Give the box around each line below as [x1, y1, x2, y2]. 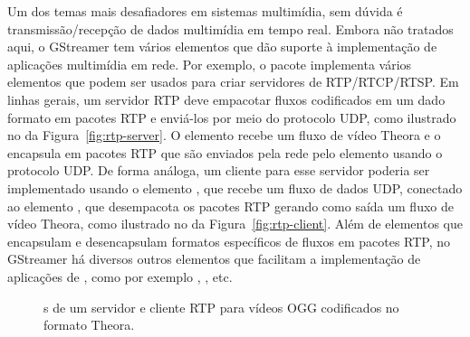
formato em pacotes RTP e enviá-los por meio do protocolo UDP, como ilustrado [7, 108, 456, 126]
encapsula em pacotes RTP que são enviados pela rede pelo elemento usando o [7, 143, 443, 162]
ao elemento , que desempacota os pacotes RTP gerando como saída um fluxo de [7, 196, 454, 215]
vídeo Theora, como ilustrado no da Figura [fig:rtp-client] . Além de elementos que [7, 214, 463, 233]
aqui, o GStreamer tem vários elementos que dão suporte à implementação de [7, 37, 437, 56]
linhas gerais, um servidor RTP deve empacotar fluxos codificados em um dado [7, 89, 446, 108]
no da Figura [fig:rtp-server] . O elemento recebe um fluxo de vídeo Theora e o [7, 126, 441, 145]
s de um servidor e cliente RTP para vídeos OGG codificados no [43, 297, 399, 316]
